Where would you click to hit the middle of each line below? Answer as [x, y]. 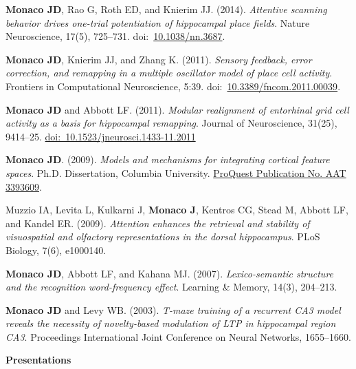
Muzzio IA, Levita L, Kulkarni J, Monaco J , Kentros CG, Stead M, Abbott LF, [177, 210]
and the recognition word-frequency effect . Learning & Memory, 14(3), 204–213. [171, 287]
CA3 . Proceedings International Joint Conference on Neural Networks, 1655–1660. [178, 336]
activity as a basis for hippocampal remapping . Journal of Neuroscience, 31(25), [171, 123]
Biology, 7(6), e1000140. [56, 250]
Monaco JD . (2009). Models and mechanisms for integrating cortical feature [168, 159]
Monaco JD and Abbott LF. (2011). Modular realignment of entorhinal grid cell [177, 109]
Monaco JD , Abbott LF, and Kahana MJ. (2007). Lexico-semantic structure [170, 273]
